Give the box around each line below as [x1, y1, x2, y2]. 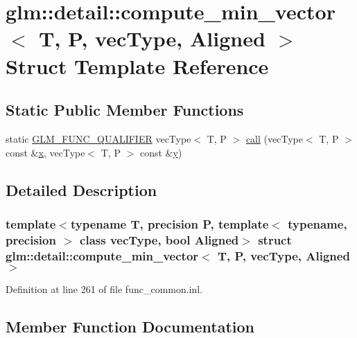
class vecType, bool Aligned [80, 231, 239, 248]
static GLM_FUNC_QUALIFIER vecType [6, 131, 191, 145]
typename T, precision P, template [70, 215, 269, 232]
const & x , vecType [6, 145, 85, 159]
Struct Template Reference [6, 51, 269, 80]
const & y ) [139, 145, 182, 159]
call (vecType [245, 131, 303, 145]
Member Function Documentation [6, 315, 255, 337]
